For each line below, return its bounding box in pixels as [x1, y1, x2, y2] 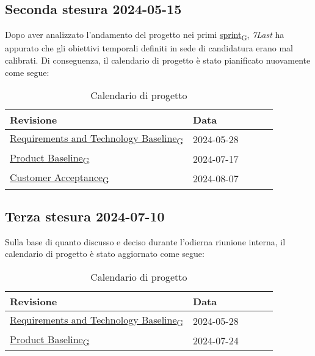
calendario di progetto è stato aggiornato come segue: [5, 247, 205, 260]
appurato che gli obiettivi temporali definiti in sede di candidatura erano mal [5, 42, 294, 54]
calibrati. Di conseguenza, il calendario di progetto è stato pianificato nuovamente [5, 53, 311, 66]
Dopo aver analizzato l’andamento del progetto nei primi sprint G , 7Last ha [5, 28, 284, 42]
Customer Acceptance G [10, 170, 109, 187]
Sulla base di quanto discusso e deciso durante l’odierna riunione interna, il [5, 235, 286, 248]
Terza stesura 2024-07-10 [5, 207, 165, 226]
